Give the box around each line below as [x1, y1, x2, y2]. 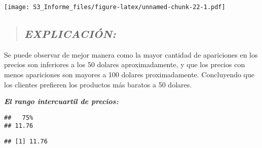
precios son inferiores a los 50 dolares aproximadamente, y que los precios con [4, 59, 245, 70]
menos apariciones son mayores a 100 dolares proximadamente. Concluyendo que [4, 69, 255, 80]
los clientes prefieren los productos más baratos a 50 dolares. [4, 79, 192, 89]
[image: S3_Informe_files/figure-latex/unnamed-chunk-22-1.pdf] [4, 4, 226, 11]
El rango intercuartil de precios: [4, 96, 119, 107]
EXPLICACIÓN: [24, 26, 116, 41]
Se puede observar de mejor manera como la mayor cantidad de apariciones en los [4, 49, 258, 60]
